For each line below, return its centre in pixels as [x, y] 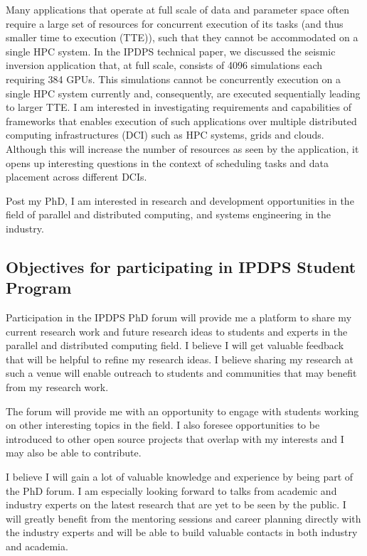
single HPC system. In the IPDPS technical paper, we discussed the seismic [171, 51]
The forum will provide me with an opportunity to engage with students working [182, 411]
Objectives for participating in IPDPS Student [181, 266]
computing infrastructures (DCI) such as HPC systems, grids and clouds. [165, 135]
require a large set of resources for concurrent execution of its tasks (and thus [175, 23]
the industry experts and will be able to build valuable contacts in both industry [182, 532]
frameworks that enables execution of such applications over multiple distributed [181, 121]
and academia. [37, 546]
